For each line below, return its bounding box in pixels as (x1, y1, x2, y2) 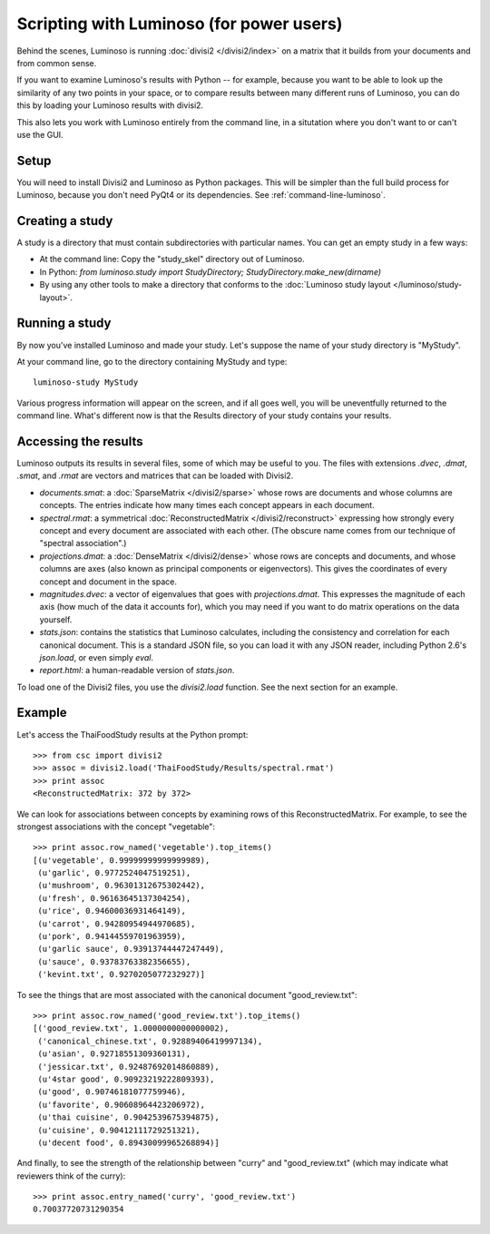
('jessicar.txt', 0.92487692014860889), (37, 1062, 220, 1072)
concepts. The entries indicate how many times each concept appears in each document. (39, 500, 376, 511)
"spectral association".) (39, 538, 127, 549)
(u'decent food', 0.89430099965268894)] (37, 1137, 220, 1148)
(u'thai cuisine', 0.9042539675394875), (37, 1112, 220, 1122)
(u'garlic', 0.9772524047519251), (37, 867, 191, 878)
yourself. (39, 613, 73, 625)
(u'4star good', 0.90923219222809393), (37, 1073, 215, 1084)
